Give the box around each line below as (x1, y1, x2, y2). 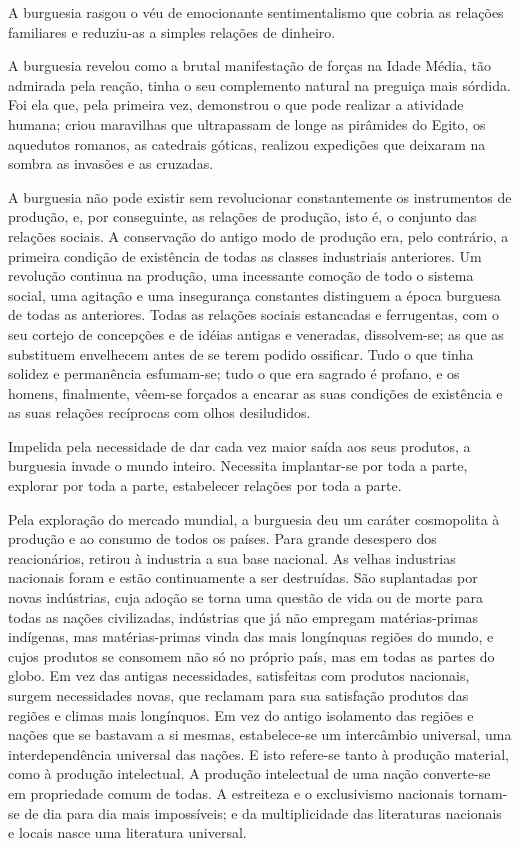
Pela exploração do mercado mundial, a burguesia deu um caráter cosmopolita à (8, 508, 500, 529)
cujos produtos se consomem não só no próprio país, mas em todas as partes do (8, 645, 495, 666)
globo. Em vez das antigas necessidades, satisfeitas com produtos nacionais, (8, 665, 470, 686)
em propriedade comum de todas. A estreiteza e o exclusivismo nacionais (8, 782, 454, 803)
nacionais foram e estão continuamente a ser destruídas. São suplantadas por (8, 567, 478, 588)
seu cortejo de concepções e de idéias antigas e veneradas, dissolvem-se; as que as (8, 323, 504, 344)
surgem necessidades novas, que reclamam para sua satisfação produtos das (8, 685, 469, 705)
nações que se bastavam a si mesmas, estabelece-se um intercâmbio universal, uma (8, 724, 512, 745)
